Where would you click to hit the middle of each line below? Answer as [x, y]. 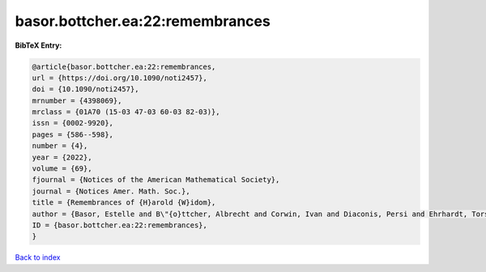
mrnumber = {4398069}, [77, 100]
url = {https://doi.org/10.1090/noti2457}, [120, 78]
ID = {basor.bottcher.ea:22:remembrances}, [120, 225]
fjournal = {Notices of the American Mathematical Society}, [156, 180]
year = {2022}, [62, 157]
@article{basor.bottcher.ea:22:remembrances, [124, 66]
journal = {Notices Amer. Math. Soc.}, [111, 191]
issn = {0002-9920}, [72, 123]
